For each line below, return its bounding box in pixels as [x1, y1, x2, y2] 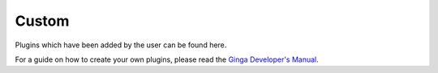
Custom [15, 12, 70, 30]
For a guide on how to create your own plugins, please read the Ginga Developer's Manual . [15, 55, 320, 64]
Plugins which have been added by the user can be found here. [15, 40, 227, 50]
